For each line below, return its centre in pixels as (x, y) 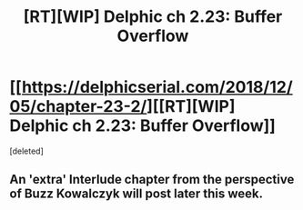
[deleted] (26, 151)
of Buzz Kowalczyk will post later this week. (136, 194)
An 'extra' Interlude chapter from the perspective (152, 180)
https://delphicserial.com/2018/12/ (157, 87)
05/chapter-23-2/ (78, 107)
